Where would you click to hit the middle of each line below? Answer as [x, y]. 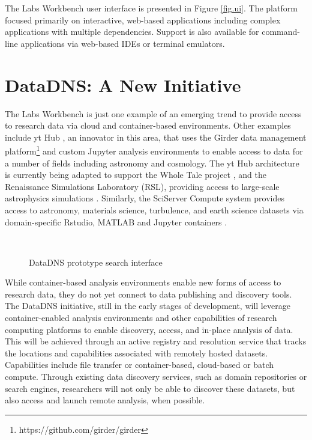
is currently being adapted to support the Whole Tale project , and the [136, 175]
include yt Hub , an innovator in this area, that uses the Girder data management [156, 137]
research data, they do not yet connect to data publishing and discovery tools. [148, 294]
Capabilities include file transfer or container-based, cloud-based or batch [139, 365]
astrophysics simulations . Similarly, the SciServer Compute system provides [145, 198]
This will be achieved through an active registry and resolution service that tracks [156, 341]
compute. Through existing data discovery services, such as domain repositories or [156, 377]
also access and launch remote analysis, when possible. [105, 400]
